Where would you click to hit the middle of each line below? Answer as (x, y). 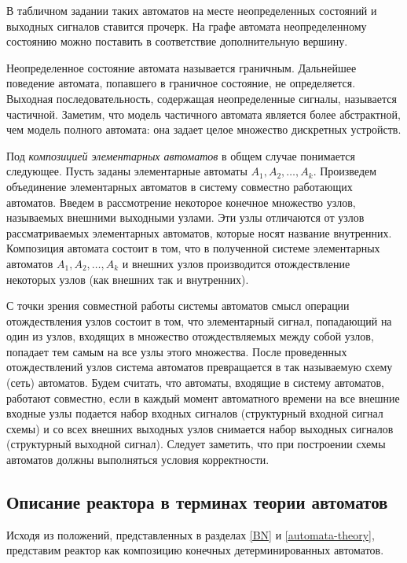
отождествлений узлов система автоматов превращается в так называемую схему (200, 367)
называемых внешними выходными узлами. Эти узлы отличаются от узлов (185, 217)
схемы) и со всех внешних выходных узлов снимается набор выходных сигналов (200, 428)
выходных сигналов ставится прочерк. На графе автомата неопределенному (187, 26)
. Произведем (345, 171)
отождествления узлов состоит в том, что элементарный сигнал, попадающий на (199, 320)
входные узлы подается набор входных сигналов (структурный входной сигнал (195, 413)
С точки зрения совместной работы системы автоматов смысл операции (178, 305)
